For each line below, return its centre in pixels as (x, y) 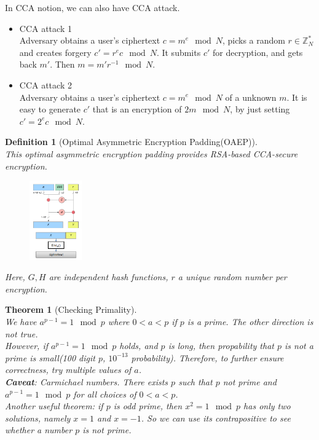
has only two (267, 406)
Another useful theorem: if (54, 406)
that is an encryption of (137, 109)
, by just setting (260, 109)
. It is (297, 97)
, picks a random (254, 40)
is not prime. (107, 430)
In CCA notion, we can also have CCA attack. (93, 7)
